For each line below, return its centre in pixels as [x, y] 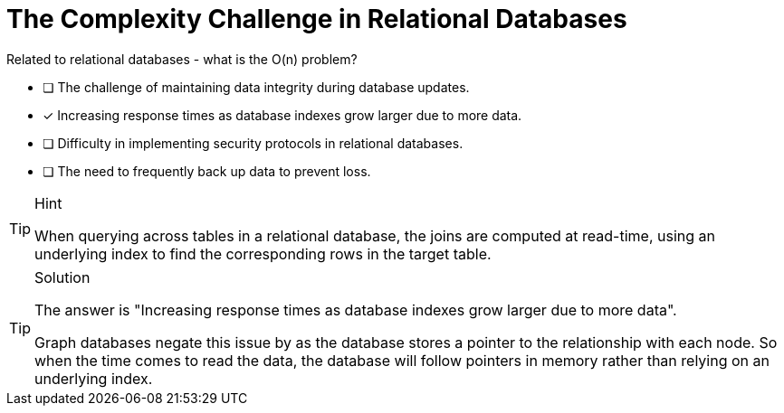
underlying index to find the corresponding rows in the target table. [263, 253]
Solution [62, 277]
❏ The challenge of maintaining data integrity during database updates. [256, 87]
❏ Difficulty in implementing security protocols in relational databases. [253, 143]
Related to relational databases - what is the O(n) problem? [182, 59]
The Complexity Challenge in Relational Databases [317, 19]
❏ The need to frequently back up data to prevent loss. [207, 171]
